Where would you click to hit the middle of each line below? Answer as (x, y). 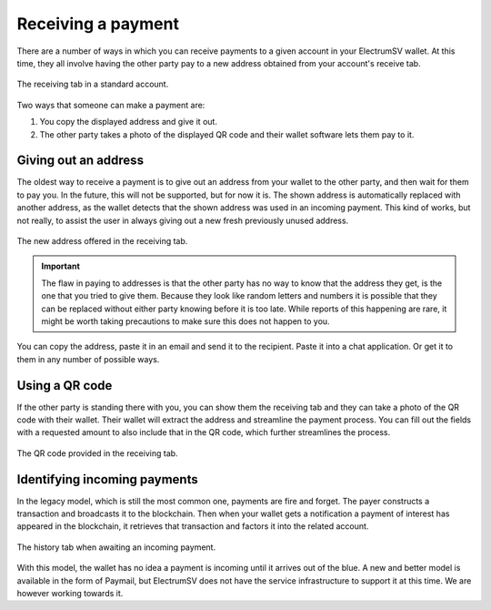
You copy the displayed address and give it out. (129, 122)
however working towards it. (70, 594)
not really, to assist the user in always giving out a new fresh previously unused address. (183, 220)
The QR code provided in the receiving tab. (97, 453)
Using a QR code (65, 386)
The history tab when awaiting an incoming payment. (116, 547)
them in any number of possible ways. (88, 359)
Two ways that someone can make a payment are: (111, 105)
